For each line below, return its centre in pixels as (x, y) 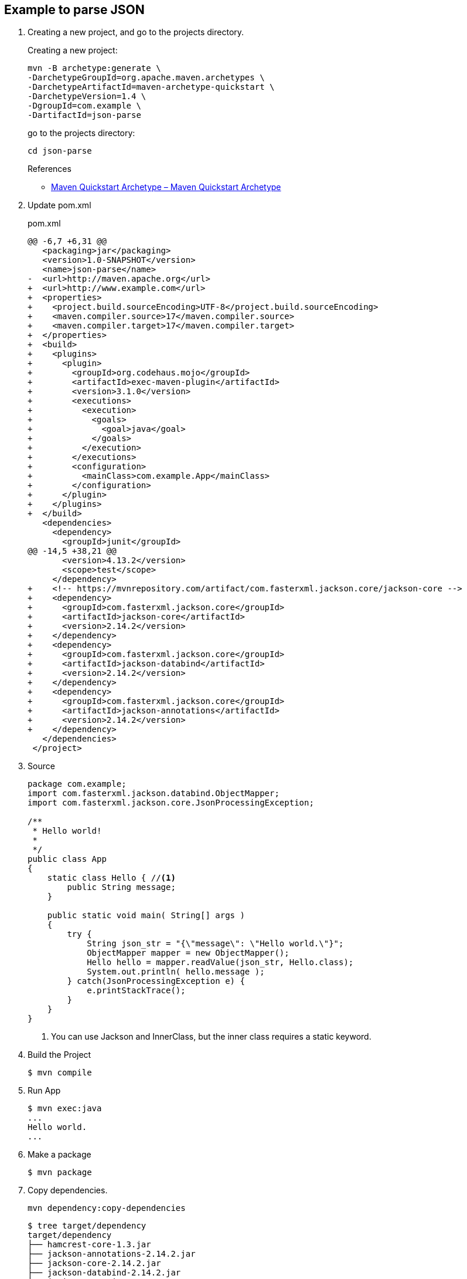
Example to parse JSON (74, 10)
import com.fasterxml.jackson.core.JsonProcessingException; (171, 803)
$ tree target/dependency (87, 1226)
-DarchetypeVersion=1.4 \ (87, 97)
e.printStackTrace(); (136, 991)
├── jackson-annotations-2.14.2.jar (112, 1254)
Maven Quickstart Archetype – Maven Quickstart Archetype (166, 187)
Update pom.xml (59, 205)
